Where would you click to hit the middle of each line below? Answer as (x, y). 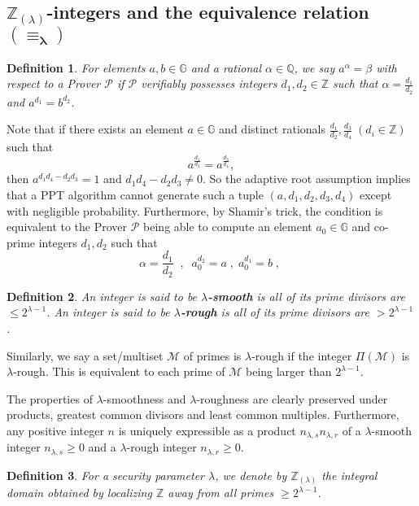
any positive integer (55, 431)
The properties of (50, 398)
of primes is (212, 355)
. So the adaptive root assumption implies (307, 179)
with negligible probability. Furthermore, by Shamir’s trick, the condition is (195, 210)
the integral (349, 475)
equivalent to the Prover (67, 227)
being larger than (288, 371)
